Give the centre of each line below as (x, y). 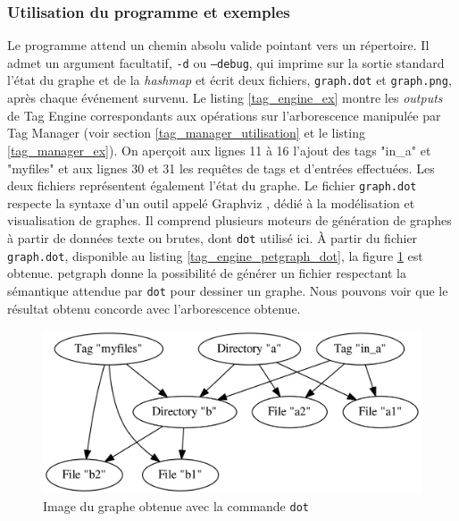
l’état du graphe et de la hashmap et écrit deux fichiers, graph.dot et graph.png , (229, 80)
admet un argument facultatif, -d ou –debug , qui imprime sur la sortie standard (226, 62)
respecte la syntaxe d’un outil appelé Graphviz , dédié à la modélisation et (211, 202)
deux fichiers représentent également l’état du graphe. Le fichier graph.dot (212, 185)
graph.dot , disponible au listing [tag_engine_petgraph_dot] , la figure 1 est (215, 255)
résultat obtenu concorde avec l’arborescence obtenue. (154, 308)
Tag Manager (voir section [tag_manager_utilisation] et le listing (186, 133)
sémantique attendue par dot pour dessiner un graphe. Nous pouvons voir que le (228, 290)
